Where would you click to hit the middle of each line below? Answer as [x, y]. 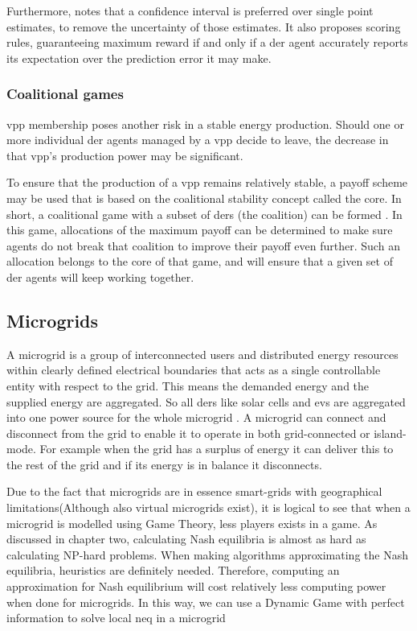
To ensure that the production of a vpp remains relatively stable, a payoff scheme [207, 182]
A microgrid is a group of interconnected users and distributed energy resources [202, 354]
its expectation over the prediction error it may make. [139, 58]
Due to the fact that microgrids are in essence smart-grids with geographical [194, 491]
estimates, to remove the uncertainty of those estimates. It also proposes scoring [204, 26]
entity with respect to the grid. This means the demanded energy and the [188, 385]
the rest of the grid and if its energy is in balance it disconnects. [164, 464]
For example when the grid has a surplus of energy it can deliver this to [217, 449]
